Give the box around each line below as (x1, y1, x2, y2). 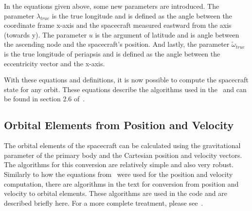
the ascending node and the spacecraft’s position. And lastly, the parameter (4, 39, 230, 49)
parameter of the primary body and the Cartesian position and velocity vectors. (4, 150, 242, 160)
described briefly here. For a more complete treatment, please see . (4, 197, 203, 208)
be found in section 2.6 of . (4, 94, 85, 104)
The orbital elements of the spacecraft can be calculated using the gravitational (4, 140, 241, 151)
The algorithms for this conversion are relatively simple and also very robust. (4, 159, 234, 170)
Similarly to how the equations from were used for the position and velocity (4, 169, 233, 179)
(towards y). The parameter (4, 29, 87, 39)
